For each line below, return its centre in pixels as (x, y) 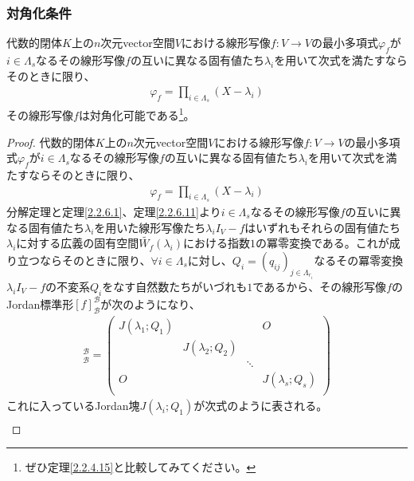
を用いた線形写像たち (150, 227)
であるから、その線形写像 (320, 286)
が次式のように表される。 (261, 406)
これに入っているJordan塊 (73, 406)
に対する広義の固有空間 (78, 243)
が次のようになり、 (150, 303)
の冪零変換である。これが (322, 243)
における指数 (216, 243)
